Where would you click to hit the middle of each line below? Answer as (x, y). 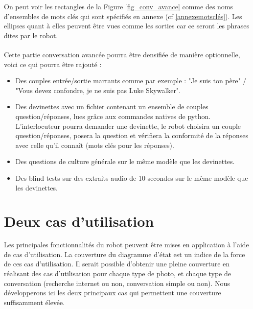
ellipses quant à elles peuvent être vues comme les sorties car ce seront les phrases (127, 26)
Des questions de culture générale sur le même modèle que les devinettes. (125, 161)
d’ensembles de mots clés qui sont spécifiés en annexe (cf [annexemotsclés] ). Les (123, 16)
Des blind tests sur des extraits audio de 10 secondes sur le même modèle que (132, 178)
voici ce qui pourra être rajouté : (53, 64)
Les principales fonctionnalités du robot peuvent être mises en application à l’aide (126, 245)
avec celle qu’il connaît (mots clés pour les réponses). (95, 145)
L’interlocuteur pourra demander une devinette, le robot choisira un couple (128, 126)
